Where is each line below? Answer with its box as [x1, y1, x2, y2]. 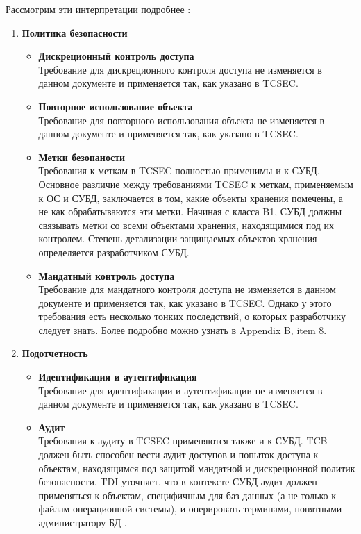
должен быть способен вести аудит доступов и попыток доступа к [38, 447, 319, 462]
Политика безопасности [22, 25, 128, 40]
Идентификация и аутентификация [38, 369, 197, 384]
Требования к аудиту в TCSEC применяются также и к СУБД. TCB [38, 433, 328, 448]
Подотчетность [22, 346, 88, 360]
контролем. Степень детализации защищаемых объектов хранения [38, 231, 317, 246]
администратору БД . [38, 515, 127, 529]
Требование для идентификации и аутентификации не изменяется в [38, 383, 323, 397]
